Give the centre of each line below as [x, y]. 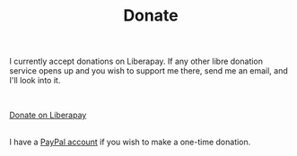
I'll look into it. [35, 81]
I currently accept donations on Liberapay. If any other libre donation [136, 61]
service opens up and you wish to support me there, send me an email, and [149, 71]
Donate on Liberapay [48, 115]
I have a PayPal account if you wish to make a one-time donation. [130, 142]
